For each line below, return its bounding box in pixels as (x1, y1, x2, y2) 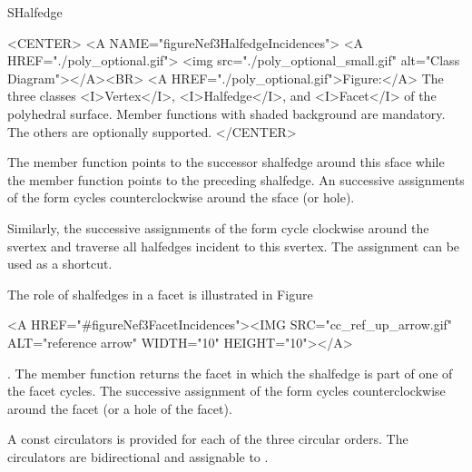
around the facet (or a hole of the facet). (7, 398, 232, 418)
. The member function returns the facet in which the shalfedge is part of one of (7, 363, 453, 382)
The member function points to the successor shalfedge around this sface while (7, 152, 445, 172)
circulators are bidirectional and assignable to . (7, 447, 269, 466)
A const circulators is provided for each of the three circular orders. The (7, 429, 408, 448)
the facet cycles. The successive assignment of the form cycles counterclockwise (7, 381, 446, 400)
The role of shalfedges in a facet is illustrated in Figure (7, 284, 313, 303)
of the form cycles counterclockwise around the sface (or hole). (7, 188, 355, 207)
